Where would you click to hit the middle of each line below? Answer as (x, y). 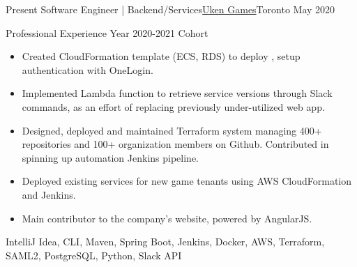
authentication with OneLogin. (88, 69)
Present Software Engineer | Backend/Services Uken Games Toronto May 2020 (170, 9)
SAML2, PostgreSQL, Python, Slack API (94, 255)
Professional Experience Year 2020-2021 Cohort (107, 32)
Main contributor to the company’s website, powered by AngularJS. (167, 218)
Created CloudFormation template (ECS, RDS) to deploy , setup (161, 56)
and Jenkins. (49, 194)
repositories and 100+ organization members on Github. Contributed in (175, 144)
